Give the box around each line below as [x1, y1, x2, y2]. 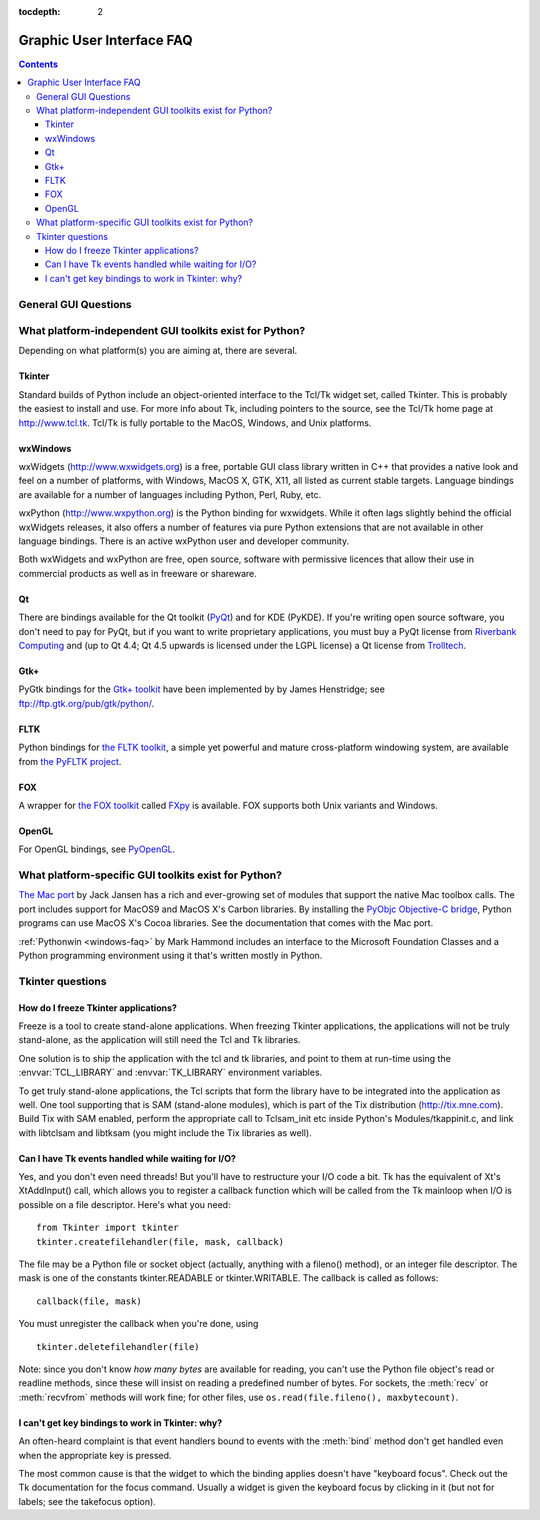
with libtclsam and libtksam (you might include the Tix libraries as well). [18, 1126, 312, 1139]
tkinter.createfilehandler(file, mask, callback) [36, 1236, 285, 1247]
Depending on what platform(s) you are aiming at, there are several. [18, 345, 298, 357]
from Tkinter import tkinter [36, 1222, 179, 1234]
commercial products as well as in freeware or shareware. [18, 567, 257, 579]
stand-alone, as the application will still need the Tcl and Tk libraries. [18, 1034, 301, 1046]
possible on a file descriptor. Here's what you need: [18, 1198, 231, 1210]
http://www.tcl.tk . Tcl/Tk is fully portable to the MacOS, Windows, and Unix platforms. [18, 416, 372, 429]
